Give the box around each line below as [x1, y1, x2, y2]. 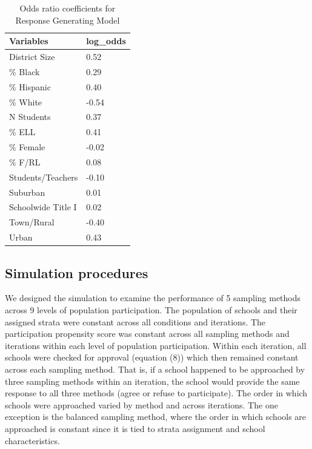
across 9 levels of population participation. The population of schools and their [5, 304, 297, 316]
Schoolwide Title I [9, 201, 77, 213]
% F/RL [9, 155, 41, 168]
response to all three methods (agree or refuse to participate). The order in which [5, 387, 308, 399]
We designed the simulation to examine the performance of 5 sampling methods [5, 291, 301, 304]
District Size [9, 50, 55, 63]
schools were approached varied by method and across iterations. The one [5, 398, 278, 411]
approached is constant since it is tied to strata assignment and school [5, 422, 265, 434]
